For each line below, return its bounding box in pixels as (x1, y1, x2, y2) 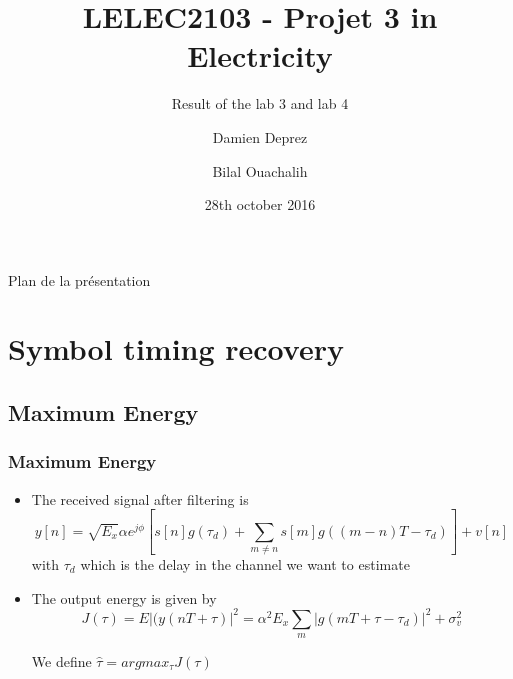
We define (31, 650, 92, 671)
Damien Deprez (212, 126, 308, 147)
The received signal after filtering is (31, 488, 249, 509)
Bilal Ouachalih (212, 160, 308, 181)
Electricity (187, 35, 333, 76)
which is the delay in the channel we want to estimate (80, 553, 410, 574)
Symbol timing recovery (8, 328, 344, 369)
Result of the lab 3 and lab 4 (171, 93, 349, 114)
